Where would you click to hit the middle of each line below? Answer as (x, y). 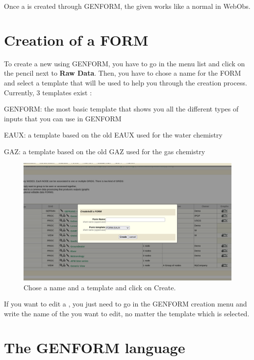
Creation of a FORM (76, 40)
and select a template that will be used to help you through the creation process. (126, 82)
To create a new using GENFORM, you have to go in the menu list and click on (125, 63)
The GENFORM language (95, 347)
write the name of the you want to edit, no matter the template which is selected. (127, 313)
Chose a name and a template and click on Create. (100, 287)
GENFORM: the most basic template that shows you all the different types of (121, 109)
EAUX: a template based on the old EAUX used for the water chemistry (113, 135)
